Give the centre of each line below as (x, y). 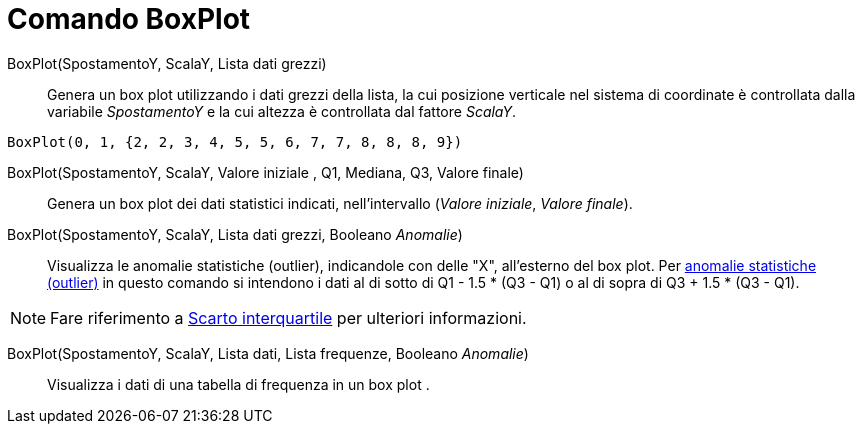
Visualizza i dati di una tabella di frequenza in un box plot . (238, 384)
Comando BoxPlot (129, 19)
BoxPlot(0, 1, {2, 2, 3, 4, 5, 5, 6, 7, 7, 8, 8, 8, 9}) (235, 141)
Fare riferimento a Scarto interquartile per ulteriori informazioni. (288, 317)
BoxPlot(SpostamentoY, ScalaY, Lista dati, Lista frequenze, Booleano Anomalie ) (268, 353)
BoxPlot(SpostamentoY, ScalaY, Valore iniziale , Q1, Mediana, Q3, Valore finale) (265, 172)
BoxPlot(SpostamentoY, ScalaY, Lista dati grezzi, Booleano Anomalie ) (235, 234)
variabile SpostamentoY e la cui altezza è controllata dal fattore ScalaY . (281, 111)
